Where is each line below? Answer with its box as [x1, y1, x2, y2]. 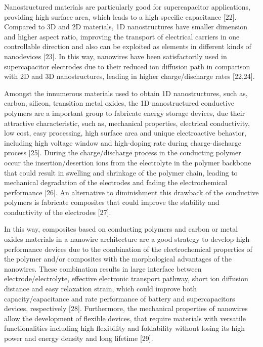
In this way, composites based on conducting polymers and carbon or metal [4, 224, 238, 234]
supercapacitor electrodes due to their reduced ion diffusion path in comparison [4, 61, 250, 71]
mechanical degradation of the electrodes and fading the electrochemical [4, 177, 228, 188]
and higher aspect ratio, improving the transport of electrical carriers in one [4, 31, 240, 41]
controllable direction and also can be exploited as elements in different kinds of [4, 41, 251, 52]
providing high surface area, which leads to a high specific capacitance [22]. [4, 11, 237, 22]
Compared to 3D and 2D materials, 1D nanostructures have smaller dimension [4, 21, 248, 32]
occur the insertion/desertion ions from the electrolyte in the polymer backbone [4, 157, 251, 167]
